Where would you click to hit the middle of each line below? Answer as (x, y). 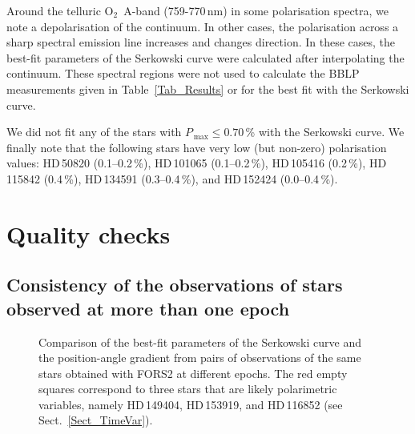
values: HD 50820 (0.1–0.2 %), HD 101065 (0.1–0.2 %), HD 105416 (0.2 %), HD (197, 163)
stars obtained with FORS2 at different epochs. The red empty (193, 373)
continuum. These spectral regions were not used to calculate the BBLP (183, 73)
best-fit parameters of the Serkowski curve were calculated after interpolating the (205, 57)
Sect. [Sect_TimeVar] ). (96, 420)
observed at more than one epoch (148, 308)
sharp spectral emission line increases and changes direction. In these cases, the (201, 42)
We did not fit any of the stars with (94, 132)
